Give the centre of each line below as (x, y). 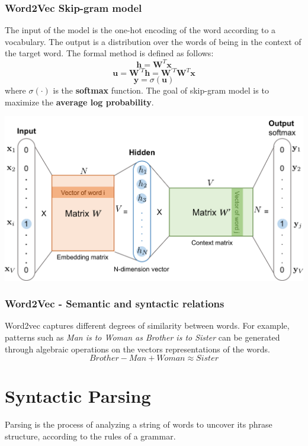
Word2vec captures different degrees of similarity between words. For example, (147, 325)
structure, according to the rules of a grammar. (90, 436)
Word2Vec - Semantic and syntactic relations (115, 304)
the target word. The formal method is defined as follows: (109, 53)
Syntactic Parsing (78, 396)
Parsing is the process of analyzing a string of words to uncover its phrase (139, 424)
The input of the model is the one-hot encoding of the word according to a (140, 30)
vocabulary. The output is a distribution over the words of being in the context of (153, 41)
